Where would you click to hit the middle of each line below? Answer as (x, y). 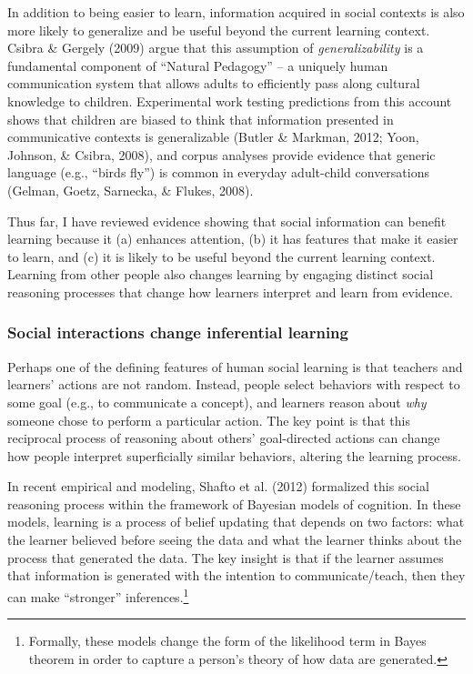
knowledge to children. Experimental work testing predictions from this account (230, 101)
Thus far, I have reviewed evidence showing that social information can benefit (227, 221)
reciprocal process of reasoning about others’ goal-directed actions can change (224, 438)
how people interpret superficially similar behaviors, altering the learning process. (234, 455)
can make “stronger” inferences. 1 (98, 595)
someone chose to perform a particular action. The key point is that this (209, 420)
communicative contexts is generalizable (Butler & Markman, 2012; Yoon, (213, 137)
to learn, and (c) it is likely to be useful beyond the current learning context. (221, 256)
